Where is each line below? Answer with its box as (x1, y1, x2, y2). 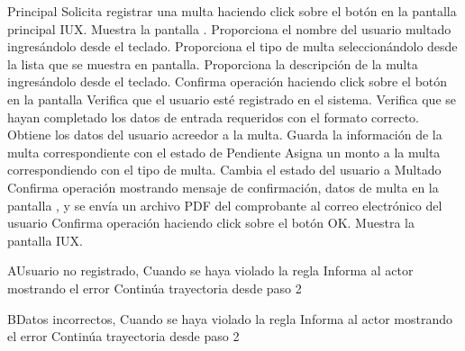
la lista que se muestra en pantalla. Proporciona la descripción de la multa (7, 54, 418, 73)
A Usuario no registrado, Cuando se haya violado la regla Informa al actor (7, 261, 414, 280)
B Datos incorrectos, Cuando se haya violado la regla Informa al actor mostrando (7, 309, 453, 328)
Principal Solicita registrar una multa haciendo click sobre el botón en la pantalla (7, 2, 457, 20)
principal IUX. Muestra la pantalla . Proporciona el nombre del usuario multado (7, 19, 451, 38)
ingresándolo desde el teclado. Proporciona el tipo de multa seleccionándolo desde (7, 37, 458, 56)
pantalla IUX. (7, 230, 84, 249)
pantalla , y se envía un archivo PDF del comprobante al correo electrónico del (7, 195, 442, 214)
